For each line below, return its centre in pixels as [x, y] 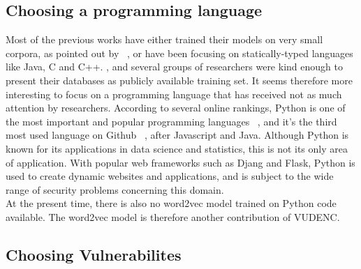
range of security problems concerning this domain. [115, 189]
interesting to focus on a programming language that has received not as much [174, 94]
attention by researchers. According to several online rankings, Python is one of [176, 108]
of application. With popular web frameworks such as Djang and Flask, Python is [180, 162]
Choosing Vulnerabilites [94, 254]
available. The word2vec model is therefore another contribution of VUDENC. [173, 216]
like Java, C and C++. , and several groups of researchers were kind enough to [174, 67]
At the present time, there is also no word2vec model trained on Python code [171, 203]
